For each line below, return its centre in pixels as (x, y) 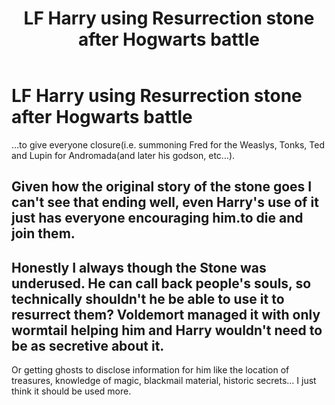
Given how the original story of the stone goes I (162, 187)
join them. (43, 233)
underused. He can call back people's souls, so (161, 283)
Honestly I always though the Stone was (139, 267)
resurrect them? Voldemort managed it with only (166, 314)
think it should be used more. (71, 391)
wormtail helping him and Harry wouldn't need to (167, 330)
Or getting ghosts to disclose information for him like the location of (150, 370)
